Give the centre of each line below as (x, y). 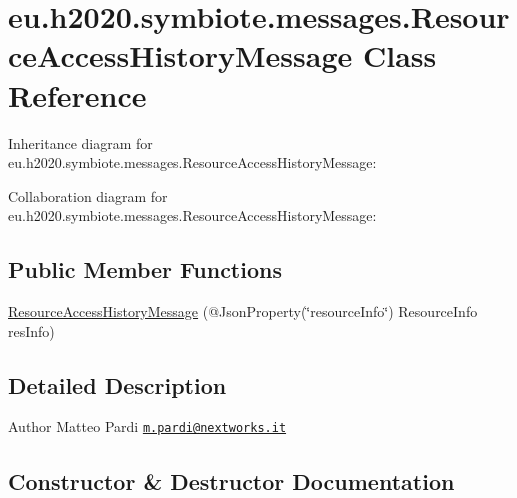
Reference (77, 94)
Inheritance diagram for (80, 142)
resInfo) (31, 330)
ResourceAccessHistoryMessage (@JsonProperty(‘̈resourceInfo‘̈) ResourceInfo (243, 311)
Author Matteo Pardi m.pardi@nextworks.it (147, 426)
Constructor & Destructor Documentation (231, 480)
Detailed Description (117, 384)
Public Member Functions (145, 269)
